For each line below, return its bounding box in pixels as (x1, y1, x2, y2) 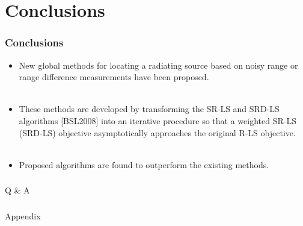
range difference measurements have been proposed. (19, 71, 209, 83)
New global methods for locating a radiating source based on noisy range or (19, 58, 298, 71)
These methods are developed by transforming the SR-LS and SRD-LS (19, 102, 280, 115)
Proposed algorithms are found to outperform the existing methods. (19, 158, 269, 171)
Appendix (5, 209, 41, 222)
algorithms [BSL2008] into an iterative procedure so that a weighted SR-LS (19, 114, 296, 127)
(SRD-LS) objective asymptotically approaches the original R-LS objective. (19, 126, 296, 139)
